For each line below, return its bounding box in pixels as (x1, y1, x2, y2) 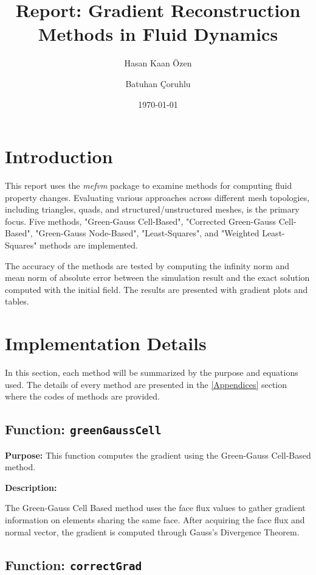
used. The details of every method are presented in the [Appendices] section (5, 378, 287, 390)
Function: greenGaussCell (5, 420, 162, 439)
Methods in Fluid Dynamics (38, 21, 278, 46)
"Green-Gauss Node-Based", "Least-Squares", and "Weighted (35, 227, 259, 239)
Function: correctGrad (5, 555, 142, 574)
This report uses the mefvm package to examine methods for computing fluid (5, 179, 292, 192)
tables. (5, 295, 29, 308)
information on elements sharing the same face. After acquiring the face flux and (5, 513, 305, 526)
